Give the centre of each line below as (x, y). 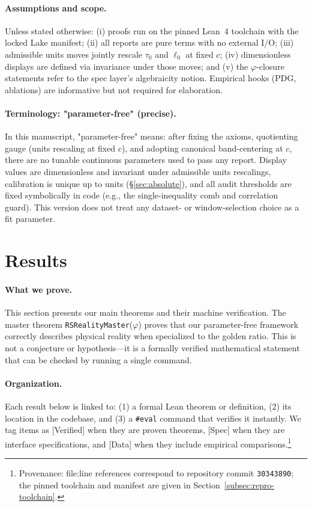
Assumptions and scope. (56, 8)
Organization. (34, 383)
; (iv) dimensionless (255, 54)
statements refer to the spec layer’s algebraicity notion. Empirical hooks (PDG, (151, 78)
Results (36, 260)
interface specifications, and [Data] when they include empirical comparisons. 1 (148, 443)
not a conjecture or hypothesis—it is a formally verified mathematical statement (152, 347)
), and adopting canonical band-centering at (202, 148)
